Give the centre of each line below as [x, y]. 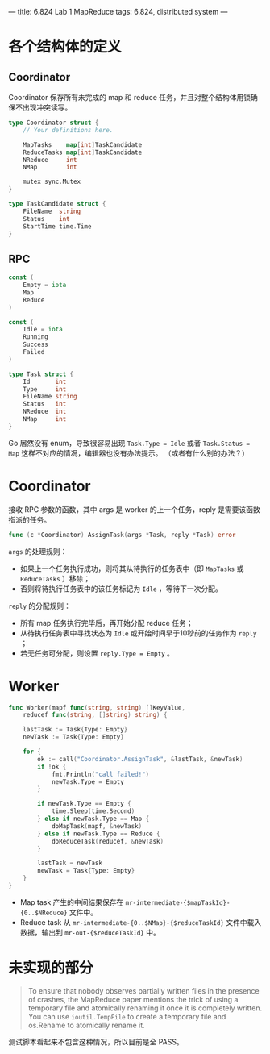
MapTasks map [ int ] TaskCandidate [83, 144]
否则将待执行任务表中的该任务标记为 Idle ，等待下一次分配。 [121, 589]
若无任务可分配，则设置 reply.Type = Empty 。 [97, 653]
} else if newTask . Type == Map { [93, 819]
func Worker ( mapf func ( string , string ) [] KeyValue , [97, 708]
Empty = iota [45, 285]
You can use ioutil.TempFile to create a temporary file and [127, 1016]
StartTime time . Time [57, 226]
